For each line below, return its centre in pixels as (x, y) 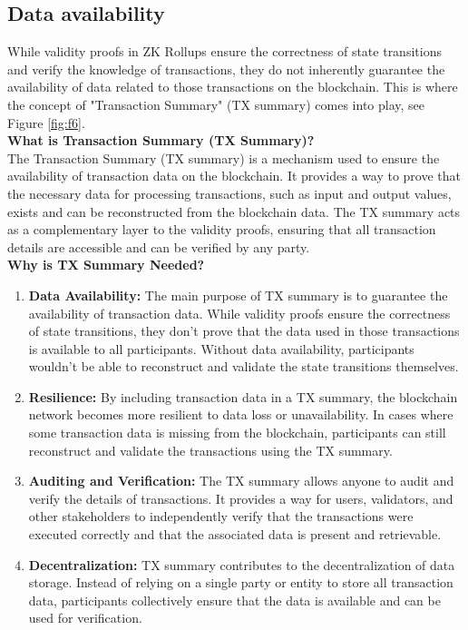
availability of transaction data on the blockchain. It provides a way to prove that (234, 176)
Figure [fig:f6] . (46, 122)
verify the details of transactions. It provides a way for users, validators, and (241, 498)
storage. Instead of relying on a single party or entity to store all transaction (241, 582)
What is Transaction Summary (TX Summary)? (161, 140)
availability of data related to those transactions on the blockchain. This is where (233, 87)
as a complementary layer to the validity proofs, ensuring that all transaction (222, 229)
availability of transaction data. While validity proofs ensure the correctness (239, 313)
